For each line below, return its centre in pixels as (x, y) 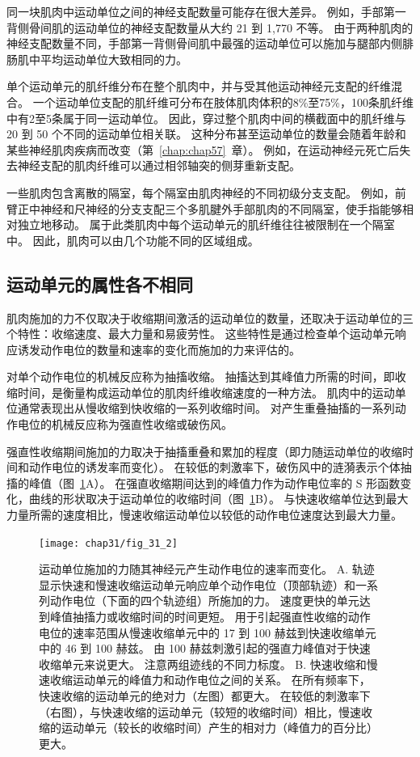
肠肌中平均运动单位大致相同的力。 (97, 59)
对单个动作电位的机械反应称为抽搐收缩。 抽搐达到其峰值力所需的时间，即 (201, 376)
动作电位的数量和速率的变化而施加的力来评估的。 (170, 349)
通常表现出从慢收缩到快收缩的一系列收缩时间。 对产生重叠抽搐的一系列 (206, 408)
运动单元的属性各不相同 (100, 283)
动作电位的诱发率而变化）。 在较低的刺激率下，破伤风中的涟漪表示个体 (214, 467)
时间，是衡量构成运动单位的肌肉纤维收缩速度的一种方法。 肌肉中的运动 (206, 392)
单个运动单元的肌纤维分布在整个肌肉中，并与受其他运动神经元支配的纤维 (199, 86)
